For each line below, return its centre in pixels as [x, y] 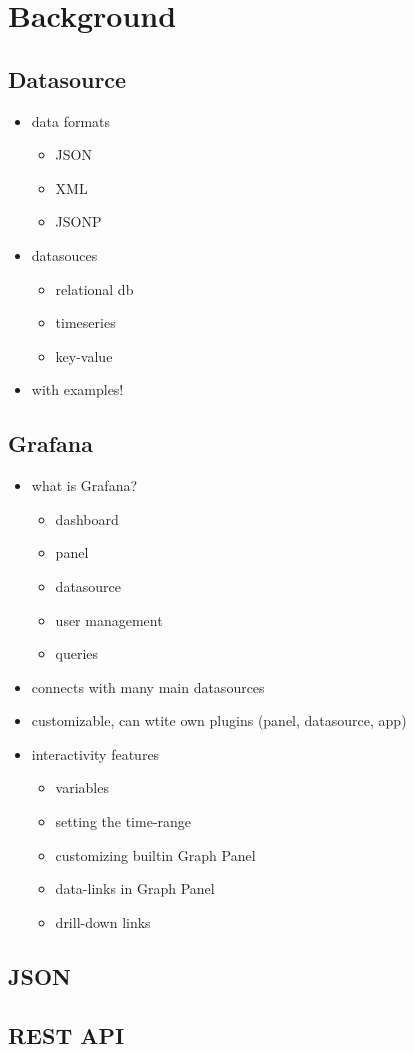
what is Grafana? [84, 485]
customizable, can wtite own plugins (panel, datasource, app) [219, 720]
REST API [66, 1034]
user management [109, 619]
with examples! [77, 389]
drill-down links [103, 921]
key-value [84, 355]
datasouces [64, 254]
